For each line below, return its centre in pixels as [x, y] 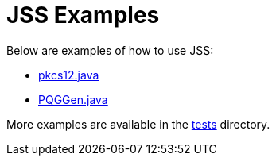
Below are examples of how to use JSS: [110, 50]
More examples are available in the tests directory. [138, 124]
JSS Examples [83, 15]
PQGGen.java [73, 99]
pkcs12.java [69, 75]
